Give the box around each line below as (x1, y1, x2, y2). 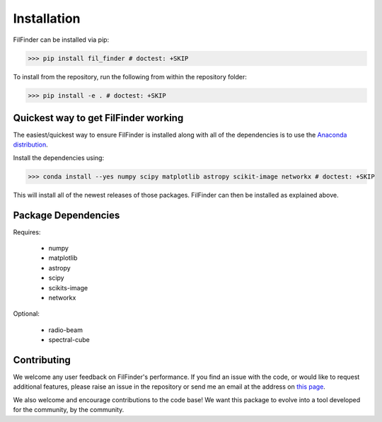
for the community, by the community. (13, 406, 125, 414)
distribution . (13, 140, 49, 149)
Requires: (13, 227, 41, 236)
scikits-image (48, 283, 88, 292)
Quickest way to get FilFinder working (13, 112, 184, 124)
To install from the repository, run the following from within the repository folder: (13, 72, 248, 81)
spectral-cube (48, 336, 90, 344)
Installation (13, 11, 81, 26)
